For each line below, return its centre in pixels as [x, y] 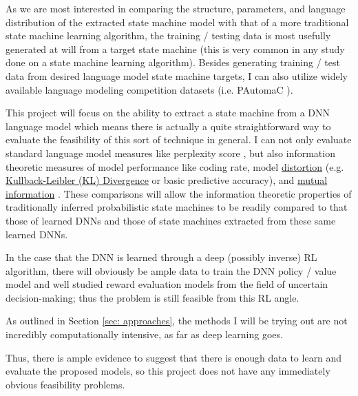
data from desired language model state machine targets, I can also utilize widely [177, 75]
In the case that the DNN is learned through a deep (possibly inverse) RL [161, 257]
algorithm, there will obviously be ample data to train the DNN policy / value [171, 270]
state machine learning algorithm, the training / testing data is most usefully [168, 35]
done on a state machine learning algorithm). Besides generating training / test [173, 62]
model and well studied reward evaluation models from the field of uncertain [167, 284]
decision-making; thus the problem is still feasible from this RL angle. [152, 297]
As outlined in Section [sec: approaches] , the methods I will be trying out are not [177, 321]
